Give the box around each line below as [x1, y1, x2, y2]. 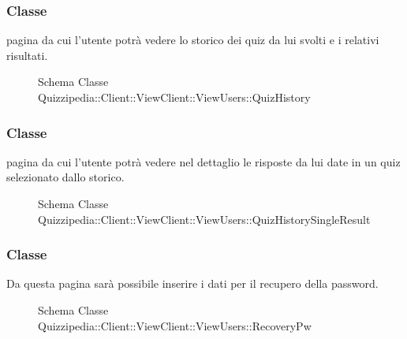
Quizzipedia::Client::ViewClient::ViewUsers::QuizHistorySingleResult [38, 210, 371, 227]
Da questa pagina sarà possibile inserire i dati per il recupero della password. [6, 275, 379, 292]
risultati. [6, 47, 48, 63]
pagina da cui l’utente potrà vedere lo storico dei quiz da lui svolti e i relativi [6, 32, 379, 48]
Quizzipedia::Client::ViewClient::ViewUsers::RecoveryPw [38, 317, 312, 333]
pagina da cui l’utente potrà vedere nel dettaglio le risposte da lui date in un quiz [6, 153, 401, 169]
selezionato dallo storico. [6, 169, 125, 185]
